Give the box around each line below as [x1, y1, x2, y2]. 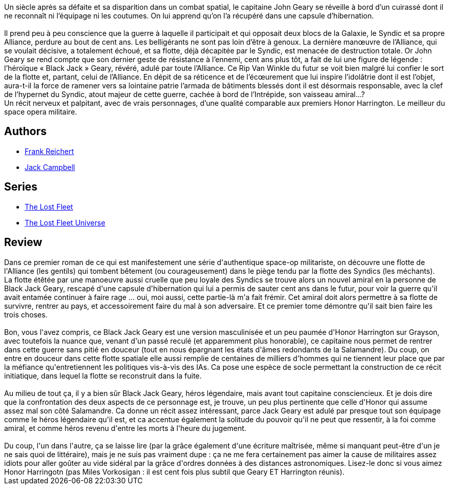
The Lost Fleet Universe [25, 218, 105, 227]
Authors [4, 125, 47, 138]
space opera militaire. [4, 107, 77, 116]
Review [4, 236, 43, 249]
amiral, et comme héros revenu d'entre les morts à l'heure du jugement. [4, 423, 247, 432]
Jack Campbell [25, 162, 75, 172]
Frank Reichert [25, 146, 74, 156]
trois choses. [4, 310, 48, 319]
